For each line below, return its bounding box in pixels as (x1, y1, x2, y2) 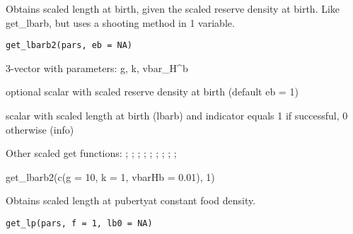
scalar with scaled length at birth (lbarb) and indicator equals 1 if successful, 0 (6, 108, 348, 123)
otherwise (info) (6, 122, 74, 136)
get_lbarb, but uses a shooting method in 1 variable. (6, 15, 235, 30)
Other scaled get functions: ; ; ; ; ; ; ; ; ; (6, 146, 177, 160)
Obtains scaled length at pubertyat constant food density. (6, 193, 256, 208)
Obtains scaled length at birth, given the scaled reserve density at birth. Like (6, 1, 340, 16)
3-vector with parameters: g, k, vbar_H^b (6, 60, 188, 75)
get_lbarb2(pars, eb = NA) (6, 40, 132, 51)
